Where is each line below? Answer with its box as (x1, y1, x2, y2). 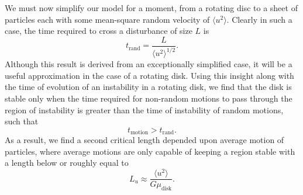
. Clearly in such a (226, 13, 292, 25)
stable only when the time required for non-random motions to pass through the (5, 92, 292, 104)
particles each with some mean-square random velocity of (5, 13, 210, 25)
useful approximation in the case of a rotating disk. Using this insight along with (5, 69, 294, 81)
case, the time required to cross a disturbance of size (5, 25, 192, 37)
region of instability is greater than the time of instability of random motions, (5, 103, 284, 116)
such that (5, 115, 39, 127)
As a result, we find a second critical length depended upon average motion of (5, 134, 284, 146)
